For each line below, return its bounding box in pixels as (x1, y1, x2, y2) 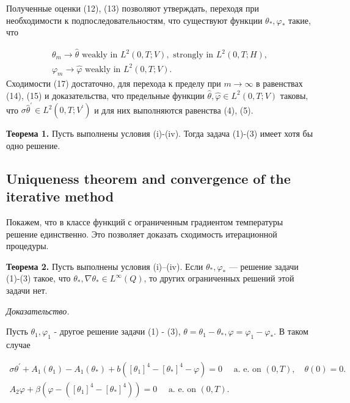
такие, (288, 13, 311, 26)
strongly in (173, 51, 214, 60)
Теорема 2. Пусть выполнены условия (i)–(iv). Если (6, 260, 203, 272)
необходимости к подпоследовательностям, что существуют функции (6, 13, 263, 26)
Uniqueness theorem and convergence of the (6, 169, 291, 187)
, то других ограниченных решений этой (144, 272, 294, 285)
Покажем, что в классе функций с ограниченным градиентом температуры (6, 216, 283, 228)
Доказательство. (6, 304, 70, 317)
